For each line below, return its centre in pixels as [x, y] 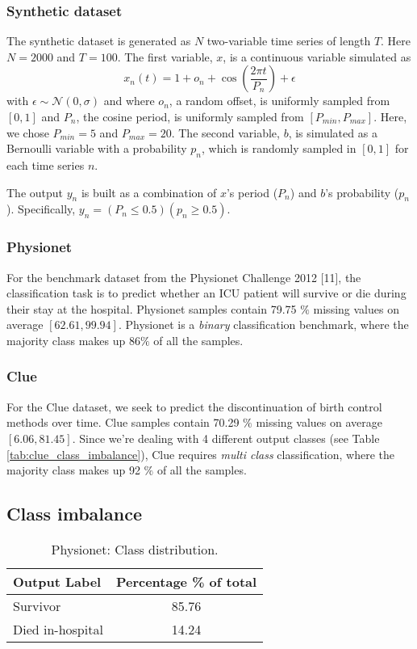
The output [35, 192]
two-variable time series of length [289, 41]
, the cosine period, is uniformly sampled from [190, 116]
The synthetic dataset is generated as [99, 41]
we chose [28, 132]
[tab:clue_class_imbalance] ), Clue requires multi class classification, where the [200, 454]
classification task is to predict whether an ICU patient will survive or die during [206, 293]
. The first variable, [165, 56]
